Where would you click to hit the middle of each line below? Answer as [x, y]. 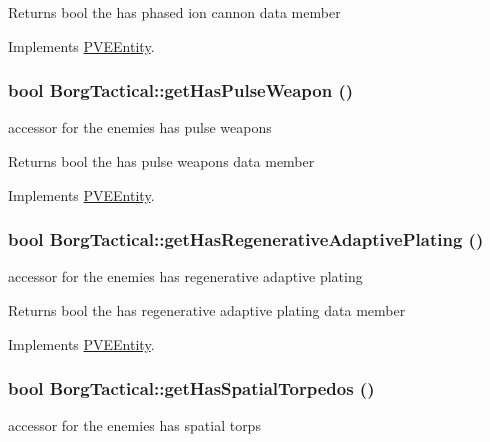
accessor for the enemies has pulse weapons [140, 127]
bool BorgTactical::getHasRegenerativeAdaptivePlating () [246, 239]
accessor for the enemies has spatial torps [134, 425]
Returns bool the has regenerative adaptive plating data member [207, 310]
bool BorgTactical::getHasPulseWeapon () [181, 90]
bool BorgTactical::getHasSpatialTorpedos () [191, 388]
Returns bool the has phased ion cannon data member [174, 12]
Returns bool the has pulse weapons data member [161, 161]
